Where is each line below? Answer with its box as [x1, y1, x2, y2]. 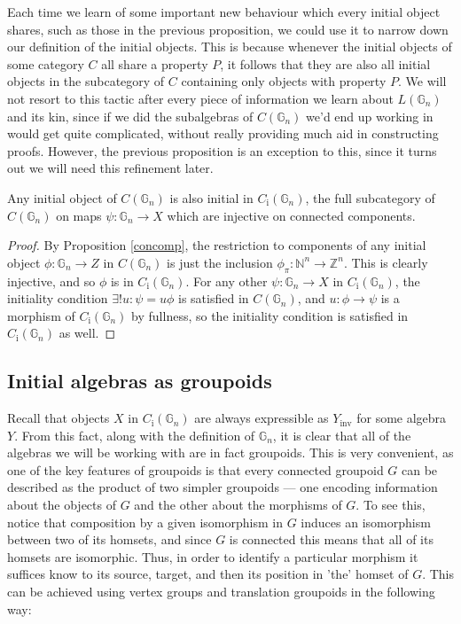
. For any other [185, 271, 268, 290]
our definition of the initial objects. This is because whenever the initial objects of [7, 37, 452, 56]
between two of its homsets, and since [7, 530, 212, 549]
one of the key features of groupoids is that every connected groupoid [7, 460, 384, 479]
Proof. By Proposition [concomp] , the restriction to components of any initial [7, 236, 426, 254]
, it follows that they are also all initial [220, 54, 431, 73]
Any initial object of [7, 188, 117, 207]
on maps [56, 206, 102, 224]
